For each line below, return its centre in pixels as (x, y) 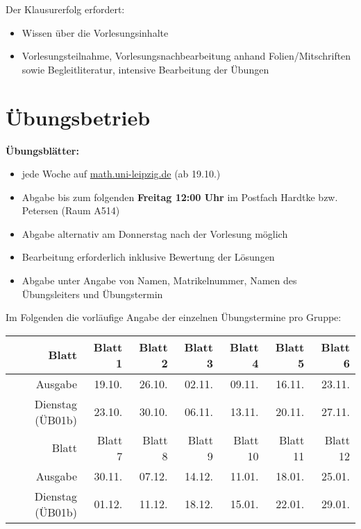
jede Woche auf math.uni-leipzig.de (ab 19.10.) (121, 174)
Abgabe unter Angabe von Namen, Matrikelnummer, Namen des (159, 280)
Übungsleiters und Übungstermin (92, 294)
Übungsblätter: (42, 150)
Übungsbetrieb (78, 117)
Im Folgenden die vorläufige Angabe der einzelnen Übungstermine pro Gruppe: (174, 317)
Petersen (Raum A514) (71, 210)
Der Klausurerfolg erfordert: (65, 9)
